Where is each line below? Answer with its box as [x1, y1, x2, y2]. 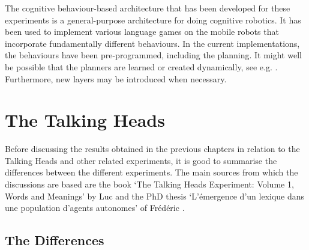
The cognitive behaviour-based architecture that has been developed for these [5, 2, 290, 14]
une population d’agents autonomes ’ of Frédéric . [5, 201, 185, 214]
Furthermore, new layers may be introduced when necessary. [5, 72, 227, 85]
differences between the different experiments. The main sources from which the [5, 166, 298, 178]
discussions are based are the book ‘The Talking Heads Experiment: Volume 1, [5, 178, 294, 191]
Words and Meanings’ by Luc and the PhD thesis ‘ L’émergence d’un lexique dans [5, 189, 305, 202]
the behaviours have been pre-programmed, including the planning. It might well [5, 49, 302, 61]
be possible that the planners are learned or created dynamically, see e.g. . [5, 60, 278, 73]
